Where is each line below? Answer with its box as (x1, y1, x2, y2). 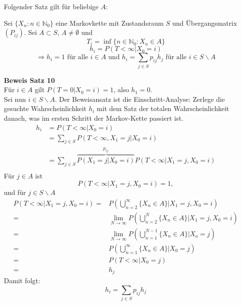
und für (4, 187, 26, 197)
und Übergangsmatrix (172, 17, 237, 28)
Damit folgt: (4, 275, 40, 286)
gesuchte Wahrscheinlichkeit (4, 103, 87, 113)
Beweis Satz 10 (4, 75, 55, 85)
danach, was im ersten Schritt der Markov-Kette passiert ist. (4, 112, 183, 123)
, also (113, 84, 129, 95)
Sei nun (4, 94, 26, 104)
